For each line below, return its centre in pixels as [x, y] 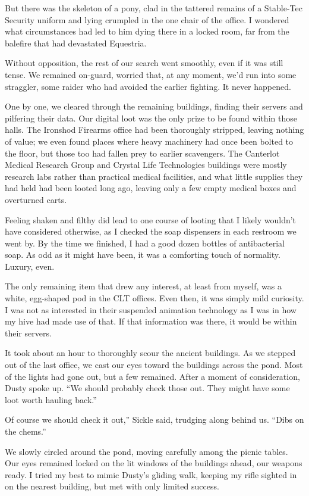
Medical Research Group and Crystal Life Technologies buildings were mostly [146, 165]
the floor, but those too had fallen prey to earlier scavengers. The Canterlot [142, 153]
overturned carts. [36, 199]
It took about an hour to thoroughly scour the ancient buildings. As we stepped [150, 353]
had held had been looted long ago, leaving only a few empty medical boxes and [151, 188]
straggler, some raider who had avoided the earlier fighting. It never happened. [148, 86]
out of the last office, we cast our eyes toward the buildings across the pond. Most [154, 365]
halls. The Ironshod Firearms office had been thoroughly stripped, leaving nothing [154, 130]
